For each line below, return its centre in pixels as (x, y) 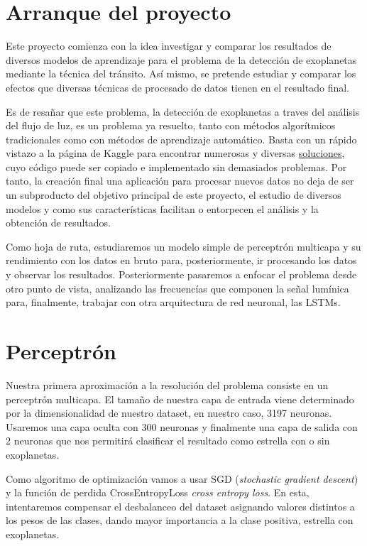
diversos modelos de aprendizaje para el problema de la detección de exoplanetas (181, 59)
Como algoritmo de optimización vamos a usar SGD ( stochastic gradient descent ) (182, 478)
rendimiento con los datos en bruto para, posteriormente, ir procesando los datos (181, 260)
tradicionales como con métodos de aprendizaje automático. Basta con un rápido (181, 139)
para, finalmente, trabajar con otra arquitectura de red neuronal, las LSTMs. (173, 302)
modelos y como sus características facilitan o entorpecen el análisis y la (162, 208)
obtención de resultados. (58, 223)
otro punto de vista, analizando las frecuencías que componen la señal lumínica (177, 288)
